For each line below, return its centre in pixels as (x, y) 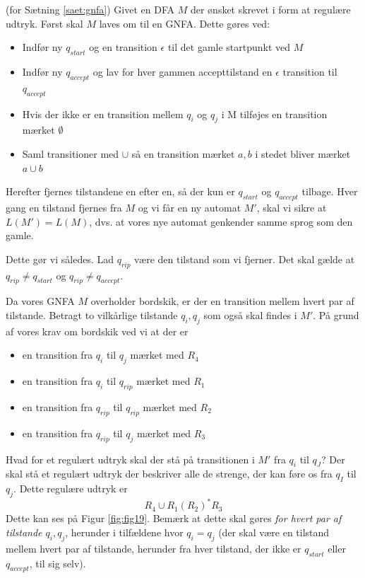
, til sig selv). (58, 563)
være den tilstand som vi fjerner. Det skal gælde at (245, 259)
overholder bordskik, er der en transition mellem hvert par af (222, 301)
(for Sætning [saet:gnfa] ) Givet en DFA (90, 9)
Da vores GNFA (40, 301)
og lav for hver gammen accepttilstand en (182, 71)
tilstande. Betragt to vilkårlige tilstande (92, 314)
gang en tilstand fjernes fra (64, 207)
